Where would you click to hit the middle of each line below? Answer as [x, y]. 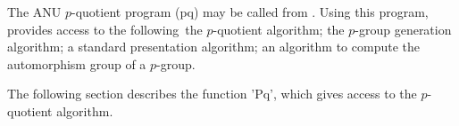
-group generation [403, 29]
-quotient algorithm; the [279, 29]
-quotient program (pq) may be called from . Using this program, [250, 12]
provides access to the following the [105, 29]
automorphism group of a [77, 63]
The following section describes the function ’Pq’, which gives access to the [212, 94]
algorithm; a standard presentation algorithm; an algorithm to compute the [213, 47]
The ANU [34, 12]
